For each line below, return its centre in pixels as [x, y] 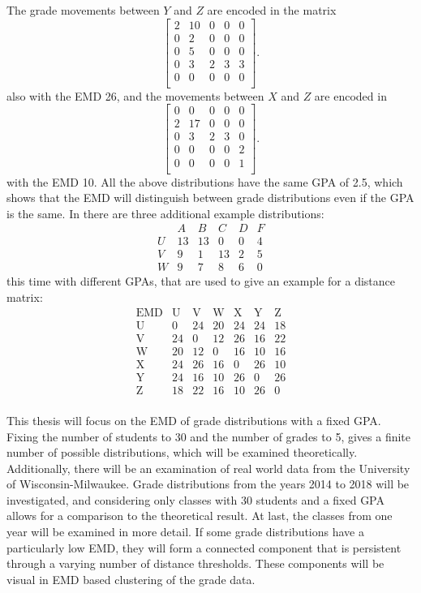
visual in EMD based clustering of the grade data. [131, 579]
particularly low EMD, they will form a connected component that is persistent [204, 547]
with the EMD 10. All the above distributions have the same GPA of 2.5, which [205, 181]
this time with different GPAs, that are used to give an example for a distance [201, 281]
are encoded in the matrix [272, 10]
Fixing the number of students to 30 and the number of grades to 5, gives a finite [209, 436]
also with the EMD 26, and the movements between [135, 95]
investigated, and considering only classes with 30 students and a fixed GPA [195, 499]
